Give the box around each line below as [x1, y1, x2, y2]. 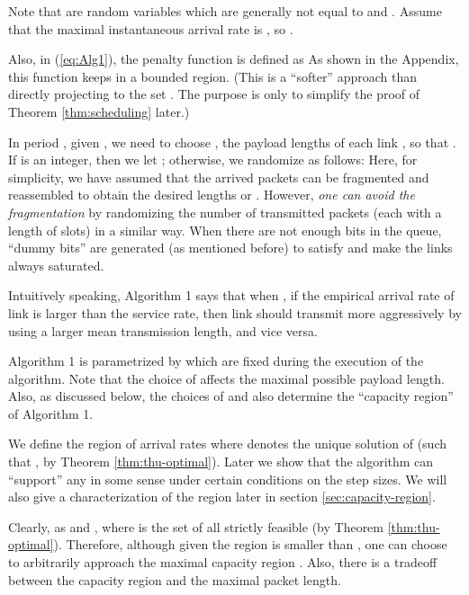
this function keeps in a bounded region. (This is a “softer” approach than [8, 67, 417, 85]
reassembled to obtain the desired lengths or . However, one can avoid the [8, 185, 415, 204]
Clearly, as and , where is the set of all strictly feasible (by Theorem [8, 517, 384, 536]
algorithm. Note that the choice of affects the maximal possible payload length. [8, 369, 445, 387]
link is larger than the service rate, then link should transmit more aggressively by [8, 303, 462, 322]
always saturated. [8, 255, 104, 274]
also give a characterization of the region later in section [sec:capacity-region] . [8, 487, 436, 506]
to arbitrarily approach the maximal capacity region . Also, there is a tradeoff [8, 553, 437, 572]
